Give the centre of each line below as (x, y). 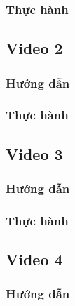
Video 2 (34, 48)
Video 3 (34, 153)
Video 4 (34, 259)
